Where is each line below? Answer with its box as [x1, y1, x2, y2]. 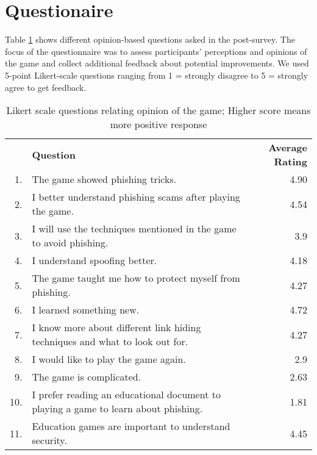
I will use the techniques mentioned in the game [32, 221, 237, 236]
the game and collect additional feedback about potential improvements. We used [5, 57, 309, 70]
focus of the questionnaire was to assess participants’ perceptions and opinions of [5, 45, 307, 57]
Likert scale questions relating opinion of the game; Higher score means [6, 103, 311, 118]
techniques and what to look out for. [32, 334, 188, 349]
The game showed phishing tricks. [32, 172, 177, 187]
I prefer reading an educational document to [32, 387, 221, 402]
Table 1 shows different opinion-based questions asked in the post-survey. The [5, 33, 295, 46]
